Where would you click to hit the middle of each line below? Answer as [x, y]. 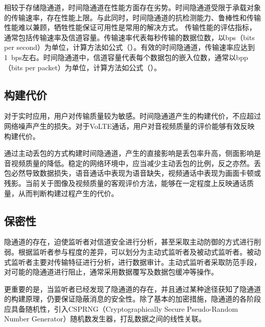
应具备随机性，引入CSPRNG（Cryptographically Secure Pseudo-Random [121, 308]
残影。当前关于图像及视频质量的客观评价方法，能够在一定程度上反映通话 [125, 183]
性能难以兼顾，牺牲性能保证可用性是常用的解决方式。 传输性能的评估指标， [130, 27]
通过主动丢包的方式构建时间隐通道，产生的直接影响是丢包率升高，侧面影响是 [132, 153]
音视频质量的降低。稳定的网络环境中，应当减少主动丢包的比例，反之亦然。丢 [132, 163]
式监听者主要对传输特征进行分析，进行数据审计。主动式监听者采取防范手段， [132, 262]
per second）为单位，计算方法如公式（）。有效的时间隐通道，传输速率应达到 [130, 47]
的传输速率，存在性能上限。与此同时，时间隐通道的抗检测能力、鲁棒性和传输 [132, 17]
